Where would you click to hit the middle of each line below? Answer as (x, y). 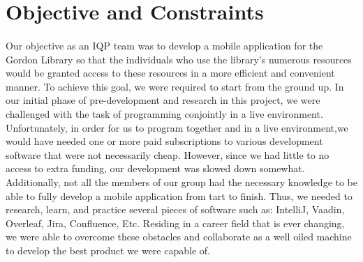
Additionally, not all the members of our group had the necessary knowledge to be (182, 182)
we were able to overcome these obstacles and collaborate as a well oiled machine (179, 237)
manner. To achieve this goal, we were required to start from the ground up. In (175, 86)
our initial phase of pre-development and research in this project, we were (163, 100)
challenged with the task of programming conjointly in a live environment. (164, 113)
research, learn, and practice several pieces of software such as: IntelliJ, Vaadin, (175, 209)
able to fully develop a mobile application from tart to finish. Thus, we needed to (179, 195)
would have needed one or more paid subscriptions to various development (164, 141)
